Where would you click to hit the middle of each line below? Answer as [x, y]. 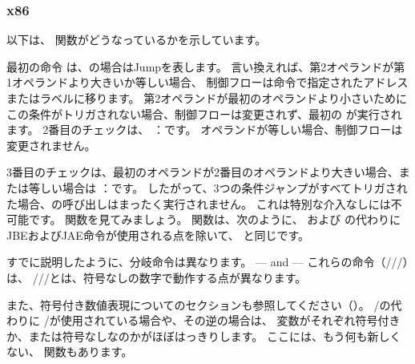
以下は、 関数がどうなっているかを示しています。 [137, 40]
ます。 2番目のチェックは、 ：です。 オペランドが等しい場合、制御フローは [205, 129]
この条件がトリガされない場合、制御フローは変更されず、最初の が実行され [204, 113]
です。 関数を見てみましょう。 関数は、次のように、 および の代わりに [214, 219]
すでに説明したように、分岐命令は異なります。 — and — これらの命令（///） [207, 262]
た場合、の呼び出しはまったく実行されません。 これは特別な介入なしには [199, 203]
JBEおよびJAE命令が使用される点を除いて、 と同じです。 [158, 235]
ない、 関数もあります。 [70, 352]
